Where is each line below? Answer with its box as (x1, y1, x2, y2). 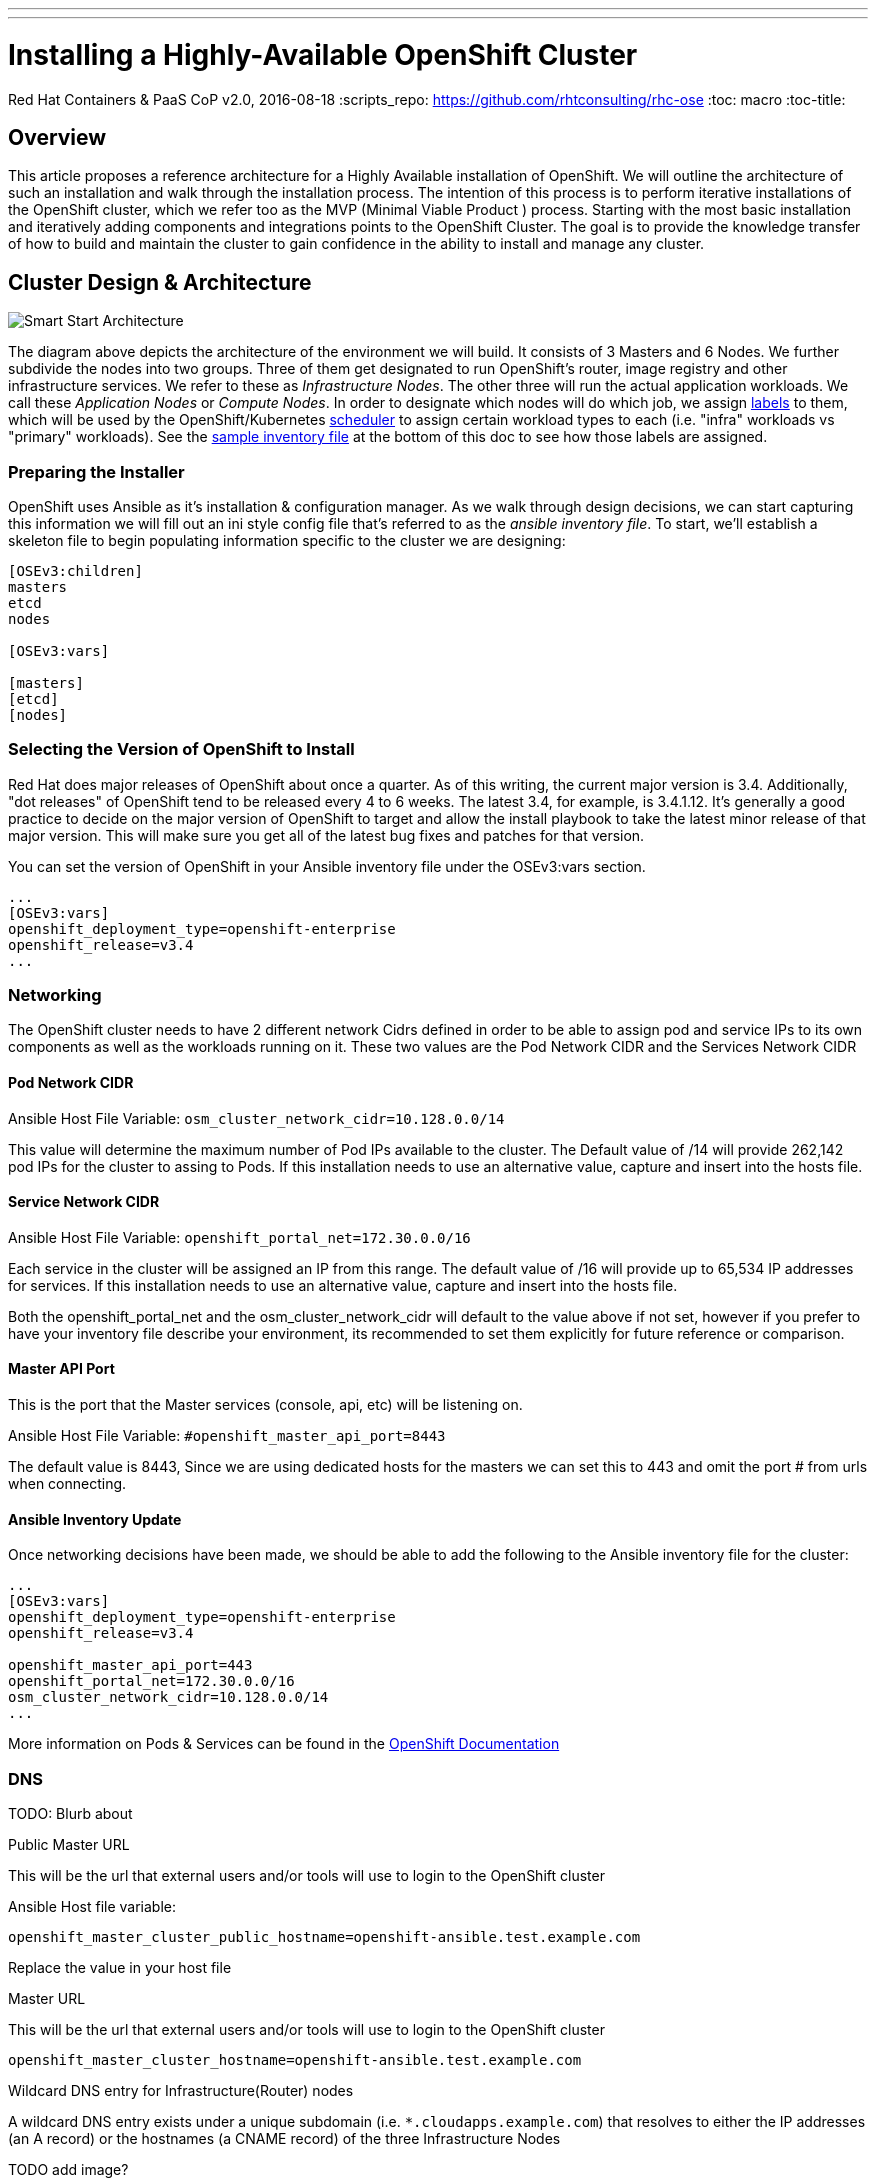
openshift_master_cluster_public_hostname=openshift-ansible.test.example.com (8, 1929, 641, 1946)
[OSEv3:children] (8, 562, 143, 579)
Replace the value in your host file (8, 1959, 232, 1977)
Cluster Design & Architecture (8, 269, 312, 295)
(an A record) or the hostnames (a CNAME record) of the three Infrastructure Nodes (8, 2130, 561, 2148)
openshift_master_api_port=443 (8, 1657, 253, 1674)
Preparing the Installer (8, 461, 185, 482)
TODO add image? (8, 2161, 129, 2179)
